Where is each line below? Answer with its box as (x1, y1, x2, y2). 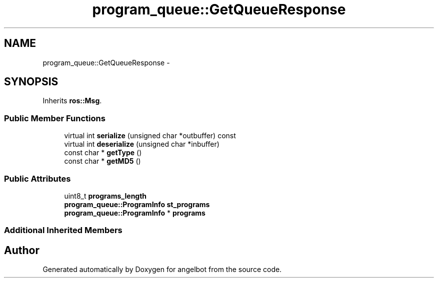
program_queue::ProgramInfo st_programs (64, 200, 210, 209)
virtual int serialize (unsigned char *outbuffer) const (64, 131, 236, 140)
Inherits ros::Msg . (42, 96, 102, 105)
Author (4, 244, 39, 257)
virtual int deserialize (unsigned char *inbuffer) (64, 140, 219, 149)
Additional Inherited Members (4, 225, 122, 236)
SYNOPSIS (4, 75, 58, 88)
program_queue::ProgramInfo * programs (64, 208, 205, 217)
